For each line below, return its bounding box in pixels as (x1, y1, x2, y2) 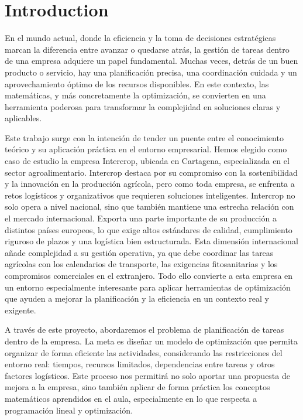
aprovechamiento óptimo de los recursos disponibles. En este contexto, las (5, 77, 269, 90)
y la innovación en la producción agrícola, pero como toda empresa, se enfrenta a (5, 177, 295, 190)
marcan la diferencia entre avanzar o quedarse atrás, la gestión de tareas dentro (5, 43, 290, 55)
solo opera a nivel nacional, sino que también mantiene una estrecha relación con (5, 200, 294, 213)
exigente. (5, 303, 36, 316)
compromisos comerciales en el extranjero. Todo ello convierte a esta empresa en (5, 269, 293, 281)
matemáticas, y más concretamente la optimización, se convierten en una (5, 89, 266, 101)
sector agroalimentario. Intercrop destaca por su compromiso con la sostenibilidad (5, 166, 298, 178)
